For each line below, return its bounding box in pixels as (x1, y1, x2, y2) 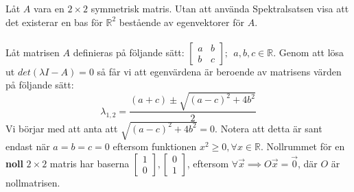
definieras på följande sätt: (73, 45, 185, 59)
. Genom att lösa (273, 45, 344, 59)
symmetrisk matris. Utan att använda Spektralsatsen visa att (91, 1, 349, 15)
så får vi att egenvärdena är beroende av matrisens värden (97, 64, 342, 78)
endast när (5, 139, 50, 154)
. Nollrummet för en (260, 139, 345, 154)
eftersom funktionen (113, 139, 197, 154)
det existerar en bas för (5, 14, 103, 29)
